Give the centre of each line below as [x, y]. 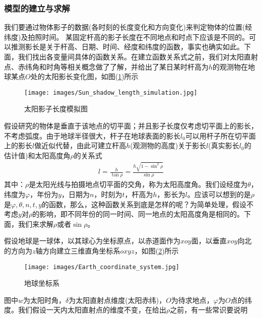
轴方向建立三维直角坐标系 [78, 251]
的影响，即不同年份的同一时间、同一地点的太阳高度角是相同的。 [138, 214]
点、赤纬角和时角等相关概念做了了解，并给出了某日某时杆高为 [106, 66]
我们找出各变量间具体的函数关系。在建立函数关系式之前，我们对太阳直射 [138, 56]
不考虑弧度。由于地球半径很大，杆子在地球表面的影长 [92, 135]
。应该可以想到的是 [219, 194]
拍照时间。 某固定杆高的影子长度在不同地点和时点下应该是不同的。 [139, 37]
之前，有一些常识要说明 [209, 310]
